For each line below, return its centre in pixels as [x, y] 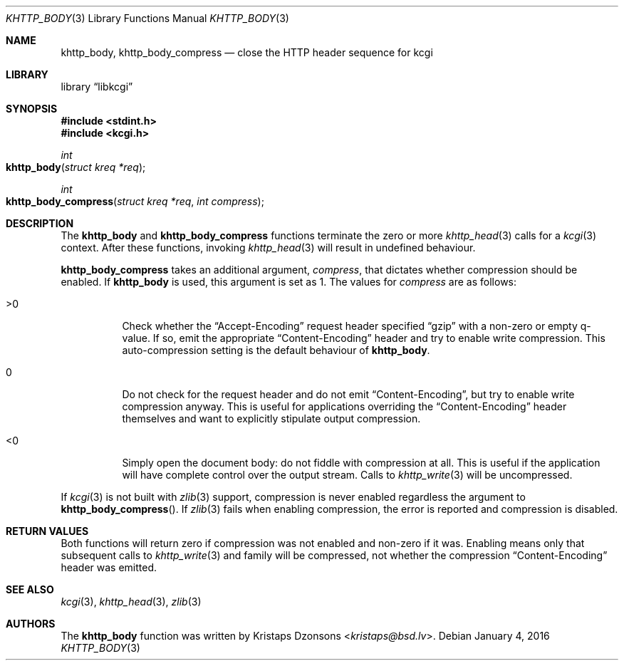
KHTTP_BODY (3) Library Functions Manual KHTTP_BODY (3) [147, 18]
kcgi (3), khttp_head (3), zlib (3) [131, 602]
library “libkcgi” [97, 87]
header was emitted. [109, 567]
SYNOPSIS [32, 109]
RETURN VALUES [47, 531]
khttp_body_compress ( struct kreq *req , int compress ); [135, 201]
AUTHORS [31, 624]
